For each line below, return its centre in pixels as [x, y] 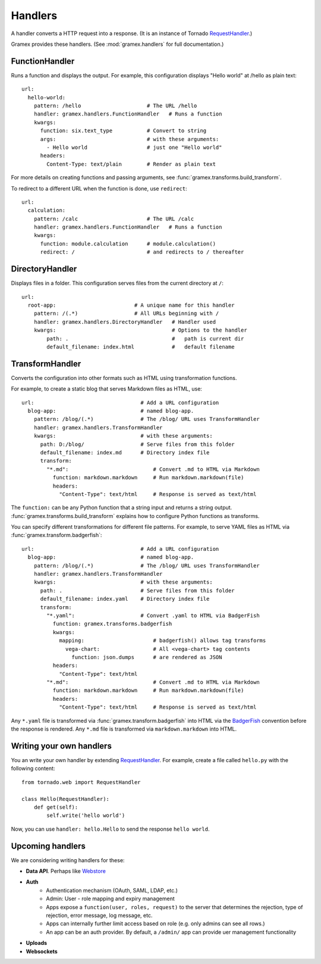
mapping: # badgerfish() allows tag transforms [163, 641]
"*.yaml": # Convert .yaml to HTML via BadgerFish [153, 615]
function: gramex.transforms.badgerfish [112, 624]
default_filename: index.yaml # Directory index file [125, 599]
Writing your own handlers [62, 746]
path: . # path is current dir [145, 339]
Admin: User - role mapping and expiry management [110, 899]
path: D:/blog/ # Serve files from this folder [137, 444]
